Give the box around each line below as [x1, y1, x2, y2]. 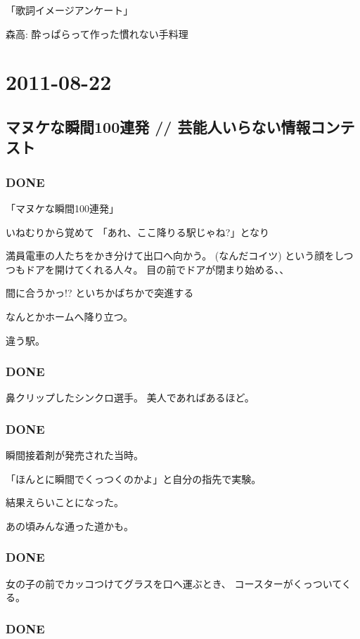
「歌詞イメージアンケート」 [6, 3, 134, 17]
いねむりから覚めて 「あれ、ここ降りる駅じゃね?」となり [6, 224, 269, 239]
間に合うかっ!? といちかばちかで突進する [6, 285, 194, 300]
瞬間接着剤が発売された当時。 [6, 448, 143, 463]
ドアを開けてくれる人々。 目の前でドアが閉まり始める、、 [25, 262, 290, 276]
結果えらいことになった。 [6, 495, 124, 510]
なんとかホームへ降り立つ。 [6, 309, 134, 323]
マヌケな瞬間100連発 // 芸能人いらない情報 [6, 115, 311, 137]
